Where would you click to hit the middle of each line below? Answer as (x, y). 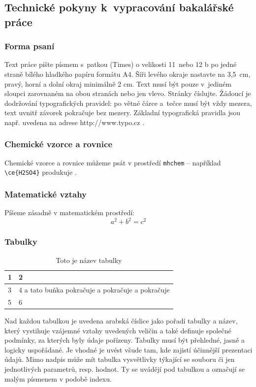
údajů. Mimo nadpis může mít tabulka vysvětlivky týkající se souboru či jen (120, 359)
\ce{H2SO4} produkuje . (41, 172)
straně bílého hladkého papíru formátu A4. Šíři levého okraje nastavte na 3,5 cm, (128, 74)
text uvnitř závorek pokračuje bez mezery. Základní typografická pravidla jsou (123, 113)
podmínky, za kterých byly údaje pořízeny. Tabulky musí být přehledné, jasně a (125, 340)
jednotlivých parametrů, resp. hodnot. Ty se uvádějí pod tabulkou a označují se (125, 369)
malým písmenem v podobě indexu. (58, 378)
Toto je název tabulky (89, 260)
